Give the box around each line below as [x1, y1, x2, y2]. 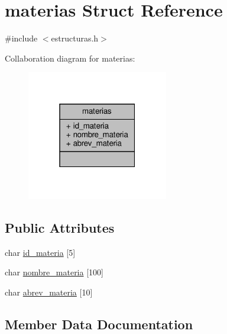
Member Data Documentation [5, 314, 193, 333]
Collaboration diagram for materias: [5, 52, 135, 64]
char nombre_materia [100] [5, 266, 103, 278]
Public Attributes [5, 218, 115, 236]
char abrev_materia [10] [5, 285, 93, 298]
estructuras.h [51, 32, 99, 44]
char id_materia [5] [5, 246, 76, 258]
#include [5, 32, 38, 44]
